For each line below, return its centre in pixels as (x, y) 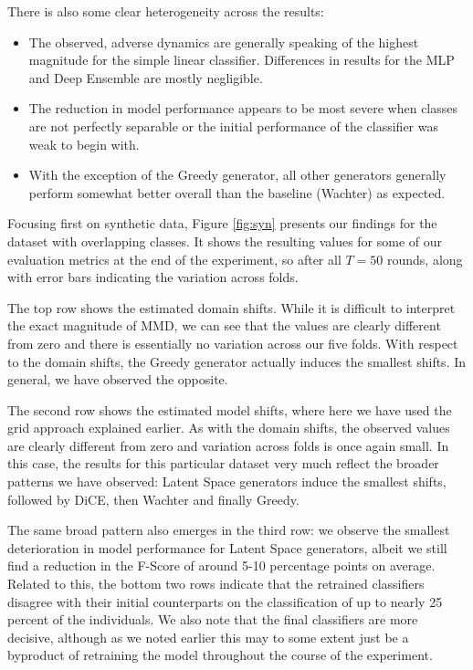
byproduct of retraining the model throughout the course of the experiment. (220, 655)
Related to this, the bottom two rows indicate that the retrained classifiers (216, 584)
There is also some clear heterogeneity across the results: (166, 11)
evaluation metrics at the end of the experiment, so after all (174, 259)
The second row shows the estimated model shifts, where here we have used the (230, 409)
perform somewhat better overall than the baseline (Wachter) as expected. (237, 192)
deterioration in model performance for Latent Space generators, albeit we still (227, 547)
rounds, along (425, 259)
